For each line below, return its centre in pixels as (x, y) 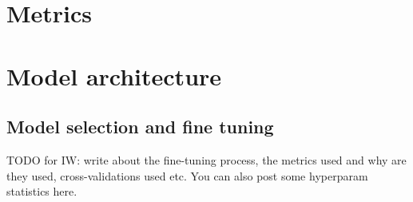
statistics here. (42, 191)
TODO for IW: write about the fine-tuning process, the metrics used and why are (206, 159)
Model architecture (114, 75)
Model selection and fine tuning (140, 127)
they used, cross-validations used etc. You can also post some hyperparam (187, 175)
